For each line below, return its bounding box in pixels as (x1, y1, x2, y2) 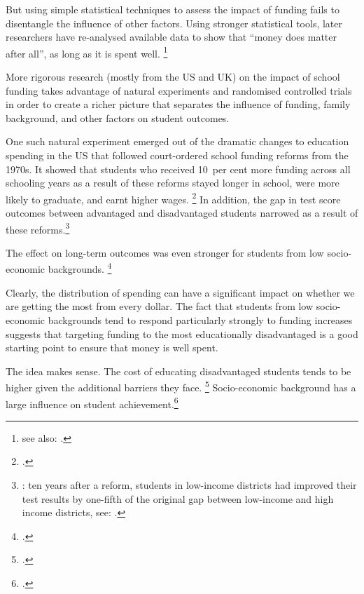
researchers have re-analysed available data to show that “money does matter (6, 29, 337, 44)
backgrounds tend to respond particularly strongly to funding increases (48, 312, 353, 327)
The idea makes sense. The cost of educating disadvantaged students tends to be (6, 363, 351, 378)
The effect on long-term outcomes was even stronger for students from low (6, 245, 324, 259)
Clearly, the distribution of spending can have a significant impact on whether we (6, 285, 355, 299)
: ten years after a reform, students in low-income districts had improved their (22, 477, 357, 492)
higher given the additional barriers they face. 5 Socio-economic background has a (6, 378, 356, 394)
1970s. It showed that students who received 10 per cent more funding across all (6, 161, 351, 176)
